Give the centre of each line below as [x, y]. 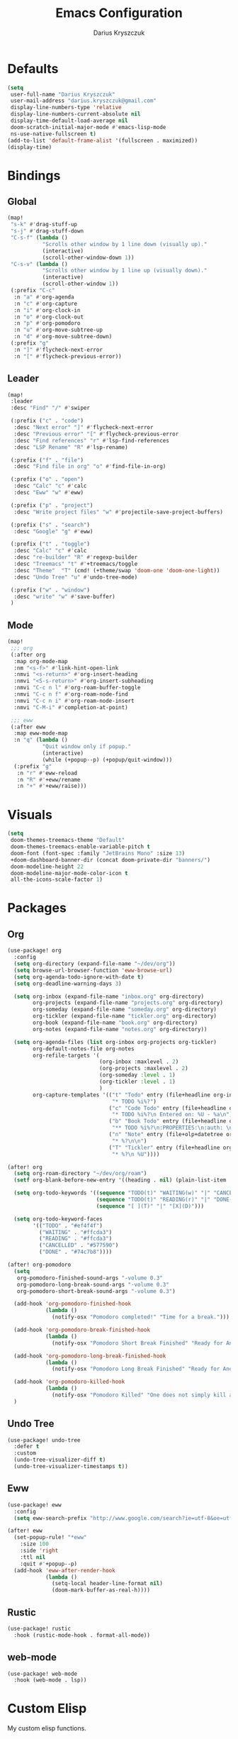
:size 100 [35, 1544]
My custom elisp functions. [47, 1728]
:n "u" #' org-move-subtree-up [58, 330]
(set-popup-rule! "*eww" [50, 1538]
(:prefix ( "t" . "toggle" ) [50, 544]
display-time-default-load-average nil [69, 121]
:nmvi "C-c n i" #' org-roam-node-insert [74, 701]
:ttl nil [33, 1557]
